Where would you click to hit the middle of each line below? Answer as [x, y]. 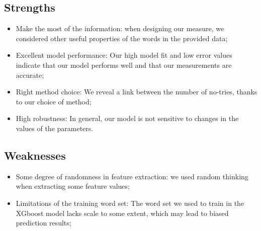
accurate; [30, 75]
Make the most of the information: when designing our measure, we [120, 28]
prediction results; [43, 223]
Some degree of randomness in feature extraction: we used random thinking [132, 176]
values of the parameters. [55, 128]
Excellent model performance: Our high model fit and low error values [124, 55]
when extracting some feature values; [73, 186]
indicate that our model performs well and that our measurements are [124, 65]
